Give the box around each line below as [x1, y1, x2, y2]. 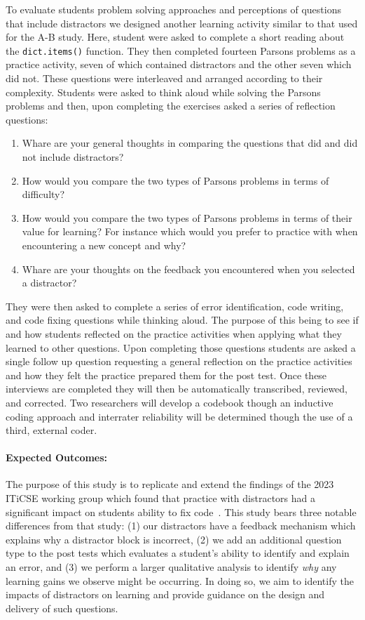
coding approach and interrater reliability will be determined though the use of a [6, 409, 353, 423]
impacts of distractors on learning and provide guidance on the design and [6, 587, 325, 602]
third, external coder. [6, 423, 97, 437]
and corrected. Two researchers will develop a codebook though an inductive [6, 395, 333, 409]
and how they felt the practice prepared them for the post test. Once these [6, 367, 327, 382]
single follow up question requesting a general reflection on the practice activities [6, 354, 352, 369]
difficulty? [22, 187, 65, 202]
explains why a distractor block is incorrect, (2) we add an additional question [6, 532, 342, 546]
